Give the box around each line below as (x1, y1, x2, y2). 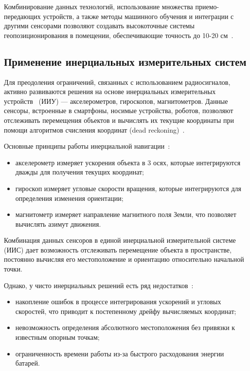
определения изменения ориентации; (15, 193, 124, 203)
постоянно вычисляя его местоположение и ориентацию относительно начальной (4, 254, 244, 264)
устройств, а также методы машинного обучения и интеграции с (43, 11, 234, 21)
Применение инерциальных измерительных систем (4, 54, 247, 69)
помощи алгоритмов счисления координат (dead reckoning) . (4, 124, 185, 135)
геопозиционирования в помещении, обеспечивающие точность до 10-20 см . (4, 30, 233, 40)
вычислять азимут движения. (15, 218, 101, 229)
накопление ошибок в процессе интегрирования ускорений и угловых (15, 296, 221, 307)
